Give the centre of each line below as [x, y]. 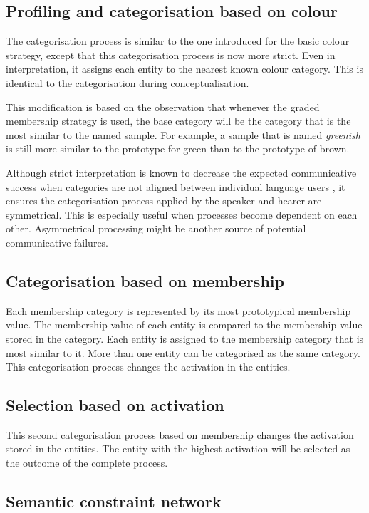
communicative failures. [57, 242]
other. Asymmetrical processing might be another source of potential [156, 228]
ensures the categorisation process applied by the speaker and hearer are [164, 201]
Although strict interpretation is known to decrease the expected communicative [181, 172]
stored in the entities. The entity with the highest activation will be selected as [178, 449]
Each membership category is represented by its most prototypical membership [178, 310]
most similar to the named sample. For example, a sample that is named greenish [183, 134]
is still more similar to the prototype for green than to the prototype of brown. [178, 149]
